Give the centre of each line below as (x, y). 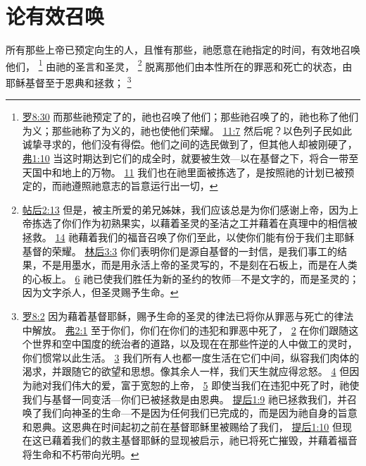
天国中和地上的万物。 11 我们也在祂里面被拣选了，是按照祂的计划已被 (183, 172)
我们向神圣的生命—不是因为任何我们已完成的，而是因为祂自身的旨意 (200, 413)
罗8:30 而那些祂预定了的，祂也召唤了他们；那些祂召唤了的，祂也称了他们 (190, 117)
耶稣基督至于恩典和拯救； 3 (69, 81)
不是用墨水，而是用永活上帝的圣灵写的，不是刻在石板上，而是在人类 (200, 265)
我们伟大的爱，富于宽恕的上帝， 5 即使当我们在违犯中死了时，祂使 (206, 385)
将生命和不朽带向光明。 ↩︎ (81, 454)
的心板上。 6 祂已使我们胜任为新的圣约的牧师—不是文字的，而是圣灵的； (191, 278)
